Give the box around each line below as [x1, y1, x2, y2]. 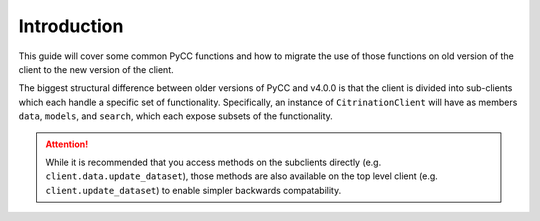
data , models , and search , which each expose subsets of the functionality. [18, 110, 334, 122]
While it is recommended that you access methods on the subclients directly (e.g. [45, 156, 382, 168]
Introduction [18, 15, 124, 37]
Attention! [45, 138, 89, 150]
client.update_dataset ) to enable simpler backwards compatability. [45, 184, 342, 196]
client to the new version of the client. [18, 63, 174, 75]
